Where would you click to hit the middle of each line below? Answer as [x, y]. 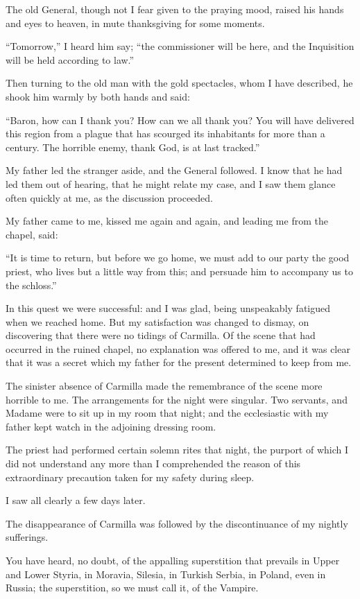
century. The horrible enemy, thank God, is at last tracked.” [133, 147]
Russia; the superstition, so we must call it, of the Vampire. [132, 588]
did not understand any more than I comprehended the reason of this [153, 463]
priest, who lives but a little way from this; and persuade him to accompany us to [179, 271]
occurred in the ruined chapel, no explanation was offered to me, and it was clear [178, 348]
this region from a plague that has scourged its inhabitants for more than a [165, 133]
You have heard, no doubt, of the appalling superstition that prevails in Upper [173, 560]
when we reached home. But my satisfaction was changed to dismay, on [157, 321]
